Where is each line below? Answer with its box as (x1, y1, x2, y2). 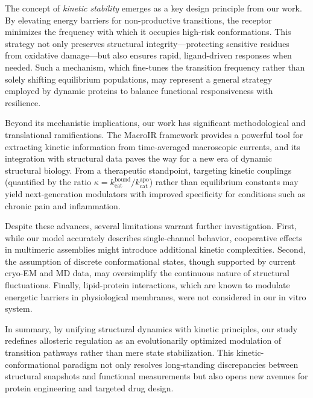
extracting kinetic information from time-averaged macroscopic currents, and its (5, 140, 300, 153)
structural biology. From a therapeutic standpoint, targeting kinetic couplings (5, 163, 292, 176)
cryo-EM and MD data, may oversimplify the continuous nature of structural (5, 267, 289, 279)
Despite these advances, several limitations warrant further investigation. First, (5, 220, 297, 232)
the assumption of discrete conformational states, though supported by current (5, 254, 296, 267)
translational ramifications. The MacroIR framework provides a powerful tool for (5, 128, 303, 141)
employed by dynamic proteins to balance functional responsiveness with (5, 84, 273, 97)
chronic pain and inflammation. (5, 199, 121, 212)
